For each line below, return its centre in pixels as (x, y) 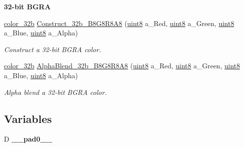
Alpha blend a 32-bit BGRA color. (55, 92)
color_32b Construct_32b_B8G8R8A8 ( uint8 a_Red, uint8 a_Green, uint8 (119, 23)
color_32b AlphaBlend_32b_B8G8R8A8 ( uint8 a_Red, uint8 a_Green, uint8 (122, 66)
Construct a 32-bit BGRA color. (52, 49)
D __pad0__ (28, 139)
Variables (28, 118)
